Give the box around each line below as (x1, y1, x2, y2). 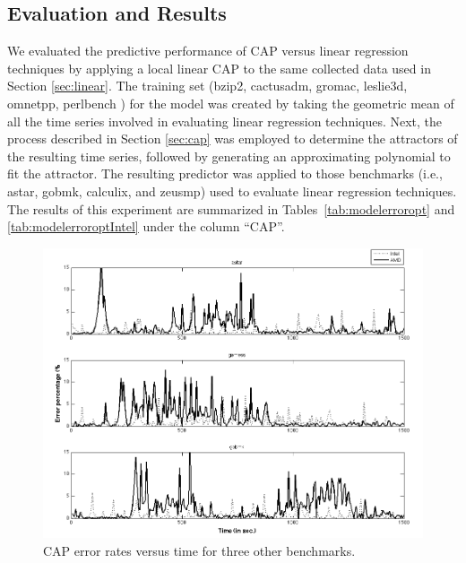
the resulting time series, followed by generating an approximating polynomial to (7, 146, 451, 165)
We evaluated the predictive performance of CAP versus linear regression (7, 41, 409, 60)
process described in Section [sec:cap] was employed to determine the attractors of (7, 129, 458, 148)
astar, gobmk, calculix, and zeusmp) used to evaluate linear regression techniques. (7, 181, 457, 200)
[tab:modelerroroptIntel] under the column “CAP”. (7, 217, 285, 236)
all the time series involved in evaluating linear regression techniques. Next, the (7, 111, 443, 130)
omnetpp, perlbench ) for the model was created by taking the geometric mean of (7, 93, 454, 112)
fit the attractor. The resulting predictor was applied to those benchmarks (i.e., (7, 164, 443, 183)
